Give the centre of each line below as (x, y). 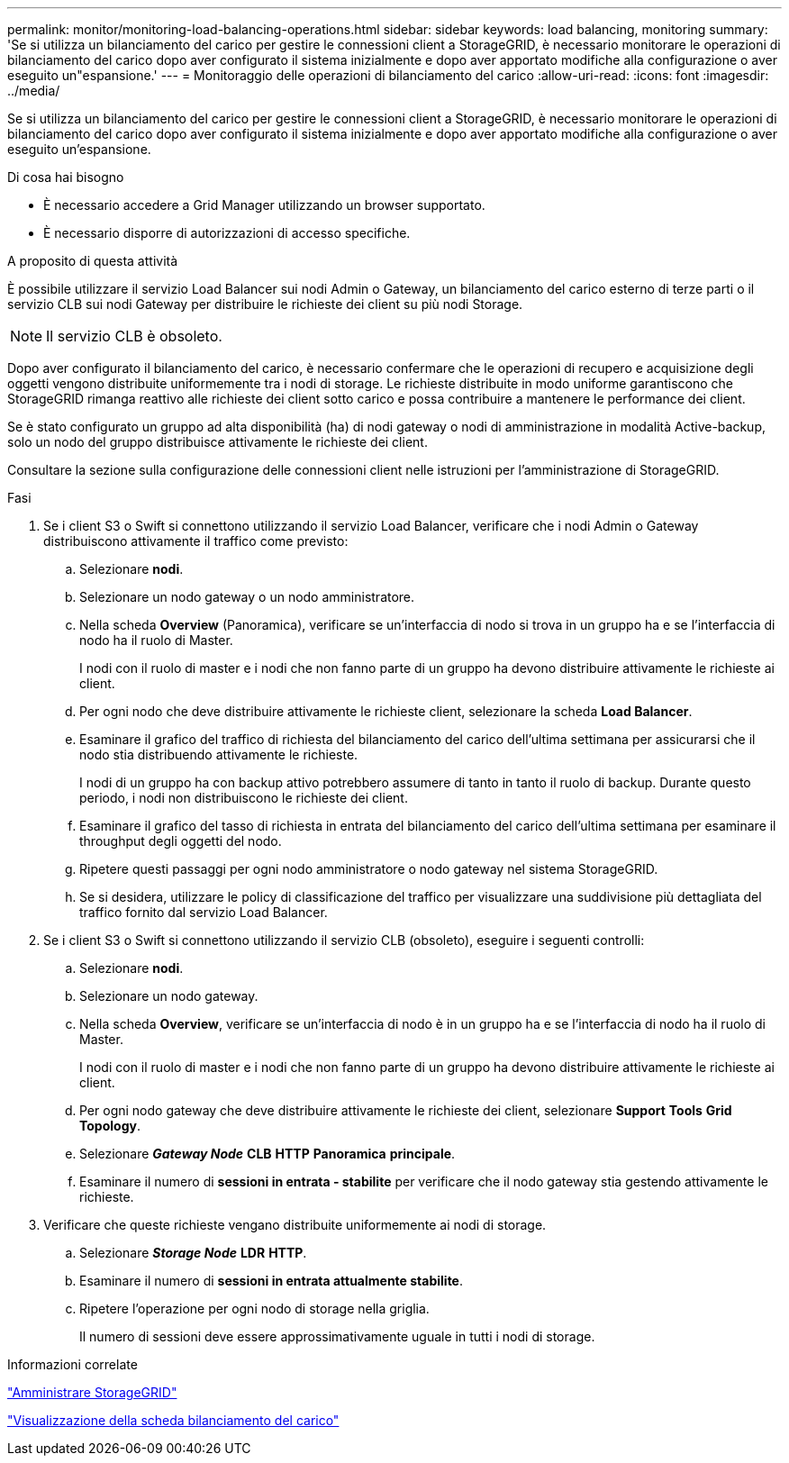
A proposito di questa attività (93, 261)
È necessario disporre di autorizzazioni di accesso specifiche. (227, 233)
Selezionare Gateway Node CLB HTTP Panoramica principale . (268, 1154)
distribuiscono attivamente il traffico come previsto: (196, 541)
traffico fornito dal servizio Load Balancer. (204, 912)
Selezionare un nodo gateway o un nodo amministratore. (247, 597)
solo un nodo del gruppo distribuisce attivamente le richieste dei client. (218, 442)
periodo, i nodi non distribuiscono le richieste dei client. (244, 798)
